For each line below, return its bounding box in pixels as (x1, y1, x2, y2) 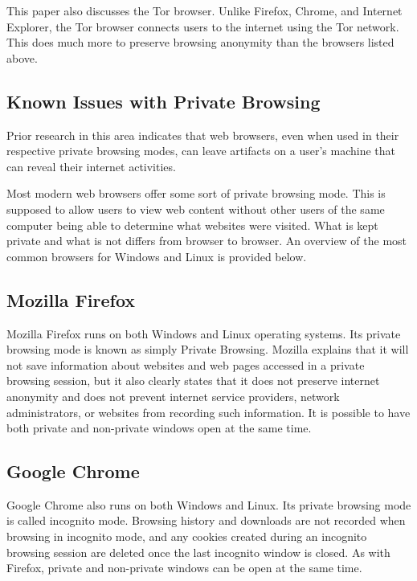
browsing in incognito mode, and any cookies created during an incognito (6, 528, 367, 545)
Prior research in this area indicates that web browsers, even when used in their (6, 126, 399, 143)
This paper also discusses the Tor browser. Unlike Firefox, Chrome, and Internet (6, 2, 403, 18)
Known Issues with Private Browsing (6, 88, 321, 113)
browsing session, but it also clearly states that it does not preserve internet (6, 372, 380, 389)
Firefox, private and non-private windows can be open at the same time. (6, 559, 362, 576)
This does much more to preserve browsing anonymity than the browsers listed (6, 34, 395, 51)
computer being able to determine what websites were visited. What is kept (6, 216, 378, 233)
